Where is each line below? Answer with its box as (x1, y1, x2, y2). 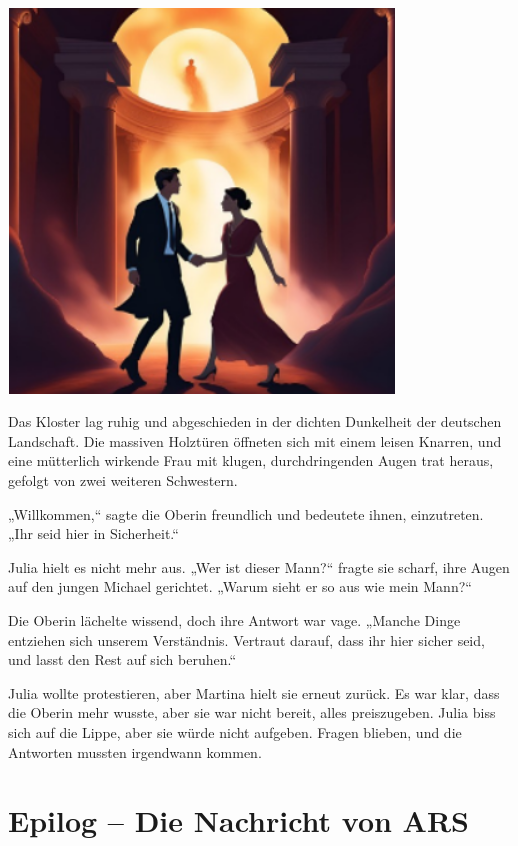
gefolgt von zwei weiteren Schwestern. (8, 470, 238, 491)
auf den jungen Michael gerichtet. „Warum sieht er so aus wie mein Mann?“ (8, 576, 472, 597)
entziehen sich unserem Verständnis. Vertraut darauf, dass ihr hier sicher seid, (8, 629, 485, 650)
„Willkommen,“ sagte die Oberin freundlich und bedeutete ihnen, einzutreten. (8, 503, 484, 524)
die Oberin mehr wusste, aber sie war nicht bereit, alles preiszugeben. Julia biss (8, 702, 496, 723)
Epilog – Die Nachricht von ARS (8, 800, 469, 841)
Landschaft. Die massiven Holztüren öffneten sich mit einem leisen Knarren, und (8, 430, 502, 451)
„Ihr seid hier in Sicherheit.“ (8, 523, 179, 544)
